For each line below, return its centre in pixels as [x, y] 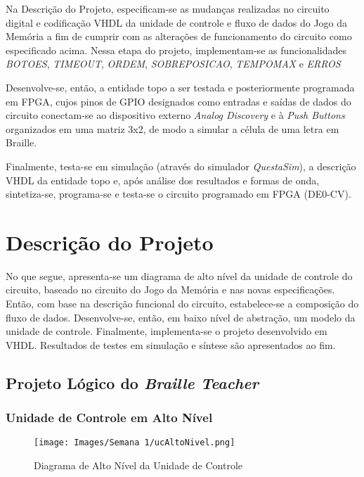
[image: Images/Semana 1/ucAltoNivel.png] [135, 443]
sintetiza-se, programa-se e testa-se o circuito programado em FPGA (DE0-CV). [178, 194]
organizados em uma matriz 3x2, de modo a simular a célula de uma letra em [173, 128]
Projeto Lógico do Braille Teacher [132, 382]
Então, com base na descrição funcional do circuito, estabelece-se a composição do [182, 304]
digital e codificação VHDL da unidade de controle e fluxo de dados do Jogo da [177, 22]
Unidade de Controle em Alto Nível [109, 418]
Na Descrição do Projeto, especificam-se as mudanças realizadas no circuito [168, 8]
